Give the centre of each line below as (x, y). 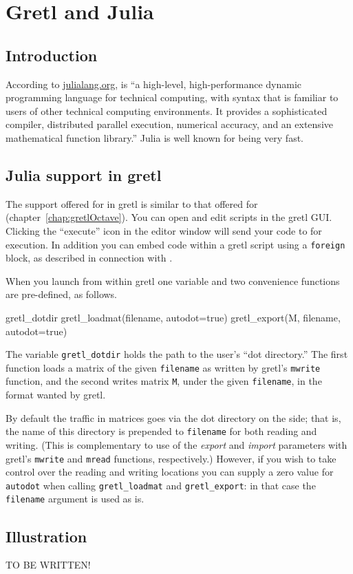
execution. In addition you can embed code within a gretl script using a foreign (175, 244)
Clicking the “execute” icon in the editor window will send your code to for (164, 230)
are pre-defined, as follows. (62, 294)
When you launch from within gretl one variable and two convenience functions (173, 280)
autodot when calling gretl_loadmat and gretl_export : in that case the (161, 485)
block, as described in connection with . (89, 258)
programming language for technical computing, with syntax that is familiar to (172, 97)
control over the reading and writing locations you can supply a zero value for (170, 472)
